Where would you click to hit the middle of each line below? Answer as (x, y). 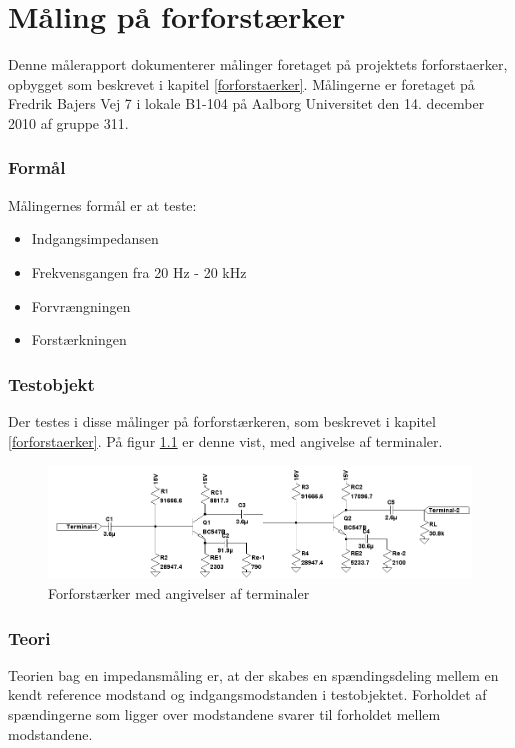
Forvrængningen (81, 305)
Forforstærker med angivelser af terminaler (179, 593)
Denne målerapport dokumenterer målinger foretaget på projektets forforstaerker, (258, 64)
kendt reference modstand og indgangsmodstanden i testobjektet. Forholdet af (247, 694)
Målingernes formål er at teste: (102, 204)
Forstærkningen (79, 339)
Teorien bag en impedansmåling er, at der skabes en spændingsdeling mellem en (253, 674)
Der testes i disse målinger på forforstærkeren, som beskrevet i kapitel (222, 420)
